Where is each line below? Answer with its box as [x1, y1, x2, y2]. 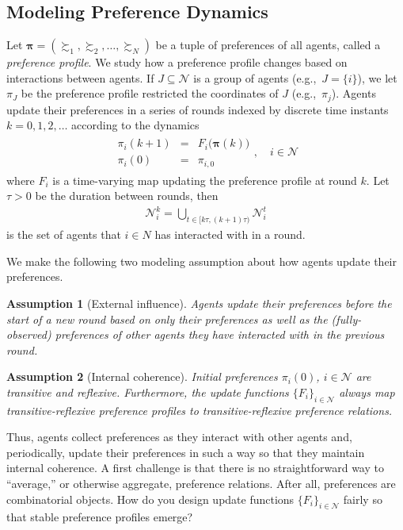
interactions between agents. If [6, 69, 154, 86]
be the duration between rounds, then [35, 187, 219, 204]
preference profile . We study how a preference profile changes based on [6, 54, 348, 71]
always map [339, 383, 395, 400]
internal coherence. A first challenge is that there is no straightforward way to [6, 459, 384, 476]
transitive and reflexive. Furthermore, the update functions [6, 383, 289, 400]
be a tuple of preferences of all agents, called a [155, 36, 381, 53]
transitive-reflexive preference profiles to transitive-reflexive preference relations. [6, 401, 393, 418]
